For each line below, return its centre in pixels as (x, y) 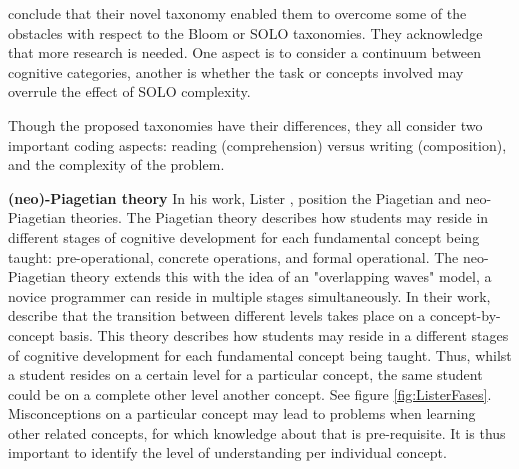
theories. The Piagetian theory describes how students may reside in (279, 217)
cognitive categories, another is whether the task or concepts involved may (236, 71)
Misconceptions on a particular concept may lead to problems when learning (242, 413)
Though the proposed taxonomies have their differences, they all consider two (245, 124)
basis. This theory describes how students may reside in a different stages (284, 334)
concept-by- (465, 315)
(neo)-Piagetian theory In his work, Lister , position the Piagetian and (234, 197)
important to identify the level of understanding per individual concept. (227, 452)
